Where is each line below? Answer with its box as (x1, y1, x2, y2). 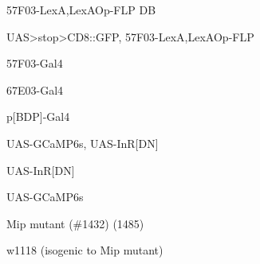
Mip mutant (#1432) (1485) (6, 215, 144, 231)
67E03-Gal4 (6, 81, 64, 98)
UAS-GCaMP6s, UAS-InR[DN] (6, 134, 159, 151)
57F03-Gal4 (6, 55, 63, 72)
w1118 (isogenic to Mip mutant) (6, 242, 163, 258)
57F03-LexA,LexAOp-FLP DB (6, 2, 156, 17)
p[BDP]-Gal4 (6, 108, 70, 125)
